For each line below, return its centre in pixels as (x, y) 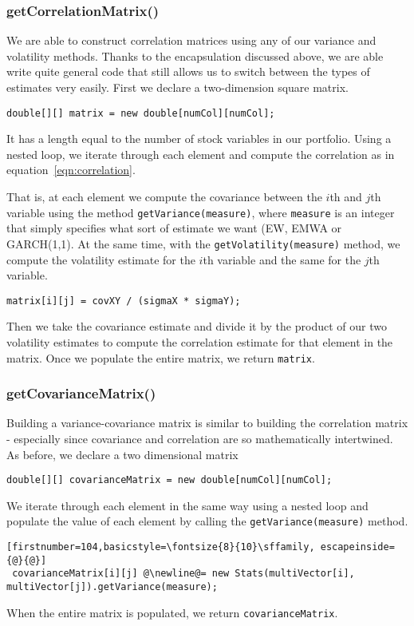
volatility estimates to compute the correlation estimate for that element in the (200, 341)
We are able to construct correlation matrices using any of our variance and (191, 40)
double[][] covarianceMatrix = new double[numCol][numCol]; (170, 480)
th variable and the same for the (282, 259)
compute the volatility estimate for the (101, 259)
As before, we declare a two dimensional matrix (122, 454)
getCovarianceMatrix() (81, 393)
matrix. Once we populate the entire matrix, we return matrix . (161, 357)
